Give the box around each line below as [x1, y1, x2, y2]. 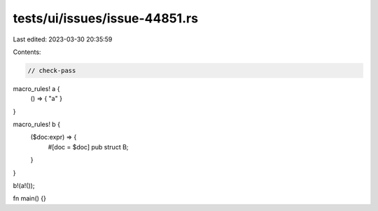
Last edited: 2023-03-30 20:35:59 [13, 35, 113, 43]
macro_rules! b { [13, 120, 61, 129]
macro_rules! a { [13, 84, 60, 93]
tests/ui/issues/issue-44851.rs [13, 11, 199, 26]
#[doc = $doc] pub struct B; [48, 142, 129, 151]
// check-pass [27, 67, 76, 74]
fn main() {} [13, 194, 47, 203]
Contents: [13, 48, 41, 56]
